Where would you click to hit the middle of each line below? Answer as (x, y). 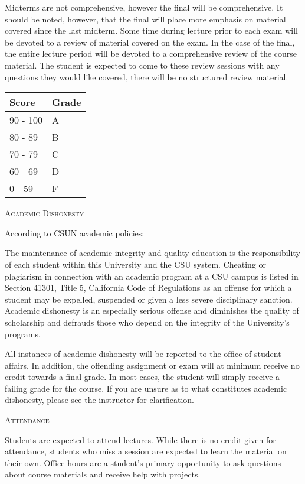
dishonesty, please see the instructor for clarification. (99, 400)
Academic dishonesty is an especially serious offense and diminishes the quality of (152, 311)
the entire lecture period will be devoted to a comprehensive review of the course (151, 53)
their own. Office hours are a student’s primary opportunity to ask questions (143, 462)
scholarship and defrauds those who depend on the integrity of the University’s (147, 322)
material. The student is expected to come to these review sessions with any (142, 65)
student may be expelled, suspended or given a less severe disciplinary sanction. (149, 299)
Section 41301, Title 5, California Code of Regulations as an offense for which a (148, 288)
